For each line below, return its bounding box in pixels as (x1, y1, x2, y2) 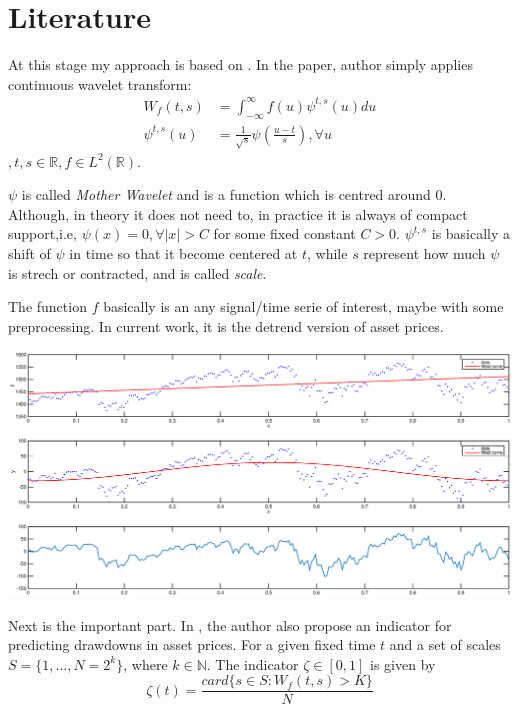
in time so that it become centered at (69, 243, 298, 263)
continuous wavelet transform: (8, 73, 192, 94)
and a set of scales (389, 634, 501, 655)
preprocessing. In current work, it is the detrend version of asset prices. (8, 315, 444, 336)
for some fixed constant (213, 223, 356, 244)
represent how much (363, 243, 486, 263)
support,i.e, (8, 223, 77, 244)
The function (8, 296, 87, 317)
